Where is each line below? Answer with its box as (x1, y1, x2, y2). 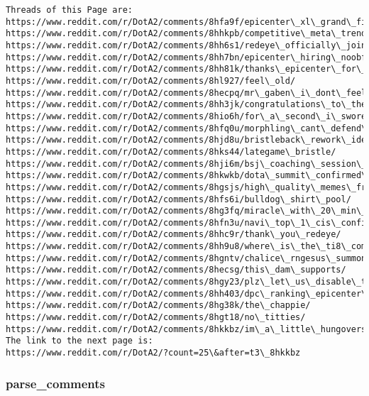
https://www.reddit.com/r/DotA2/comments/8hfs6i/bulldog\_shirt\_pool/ (6, 194, 351, 204)
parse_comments (6, 374, 106, 392)
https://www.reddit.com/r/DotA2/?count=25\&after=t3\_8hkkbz (6, 348, 301, 358)
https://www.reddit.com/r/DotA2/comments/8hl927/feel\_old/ (6, 75, 296, 86)
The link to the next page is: (6, 336, 153, 346)
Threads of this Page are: (6, 5, 133, 15)
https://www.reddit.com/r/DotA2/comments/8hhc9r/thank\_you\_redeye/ (6, 229, 341, 240)
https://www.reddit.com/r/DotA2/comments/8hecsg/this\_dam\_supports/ (6, 265, 346, 275)
